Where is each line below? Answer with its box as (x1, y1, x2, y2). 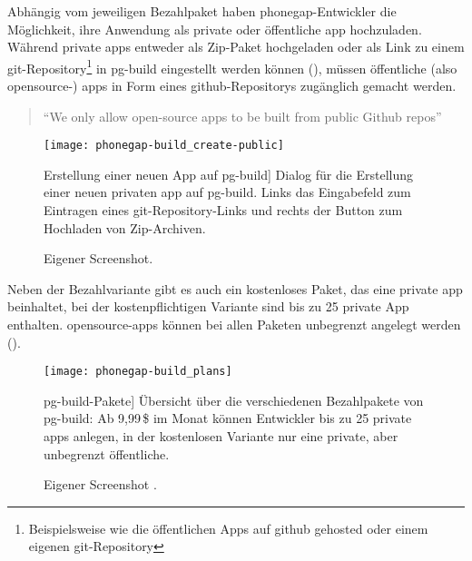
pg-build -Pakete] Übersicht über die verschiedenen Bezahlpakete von (44, 390, 424, 409)
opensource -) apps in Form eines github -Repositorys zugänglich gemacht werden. (7, 76, 457, 95)
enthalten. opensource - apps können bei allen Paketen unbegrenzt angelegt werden (7, 315, 461, 334)
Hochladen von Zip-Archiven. (44, 218, 206, 237)
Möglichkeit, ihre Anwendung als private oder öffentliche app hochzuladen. (7, 19, 422, 38)
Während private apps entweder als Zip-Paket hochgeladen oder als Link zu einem (7, 37, 465, 56)
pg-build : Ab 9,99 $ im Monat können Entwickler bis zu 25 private (44, 408, 412, 428)
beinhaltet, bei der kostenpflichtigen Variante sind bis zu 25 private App (7, 297, 409, 316)
